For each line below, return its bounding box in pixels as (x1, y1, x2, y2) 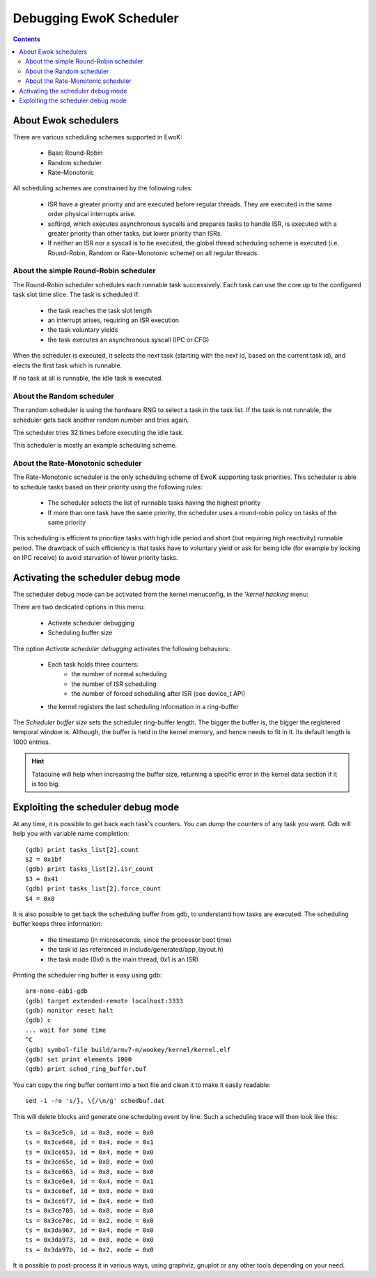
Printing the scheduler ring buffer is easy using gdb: (13, 971, 163, 979)
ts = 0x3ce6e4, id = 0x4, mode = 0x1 (25, 1177, 155, 1185)
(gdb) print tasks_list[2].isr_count (25, 865, 155, 873)
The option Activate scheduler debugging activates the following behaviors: (13, 644, 230, 653)
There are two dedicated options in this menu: (13, 603, 146, 611)
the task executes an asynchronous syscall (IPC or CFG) (47, 335, 210, 344)
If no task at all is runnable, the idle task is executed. (13, 374, 164, 382)
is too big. (31, 779, 61, 788)
